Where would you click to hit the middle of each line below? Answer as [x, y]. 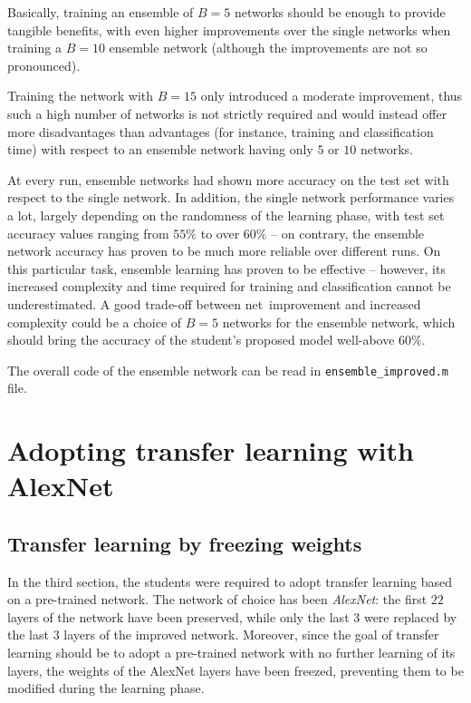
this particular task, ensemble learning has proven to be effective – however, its [226, 268]
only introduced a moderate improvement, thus [332, 96]
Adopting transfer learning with [211, 450]
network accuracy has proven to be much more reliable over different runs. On [224, 251]
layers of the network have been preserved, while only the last [178, 616]
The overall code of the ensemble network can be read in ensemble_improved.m [228, 370]
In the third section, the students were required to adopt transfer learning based [230, 581]
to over [220, 233]
